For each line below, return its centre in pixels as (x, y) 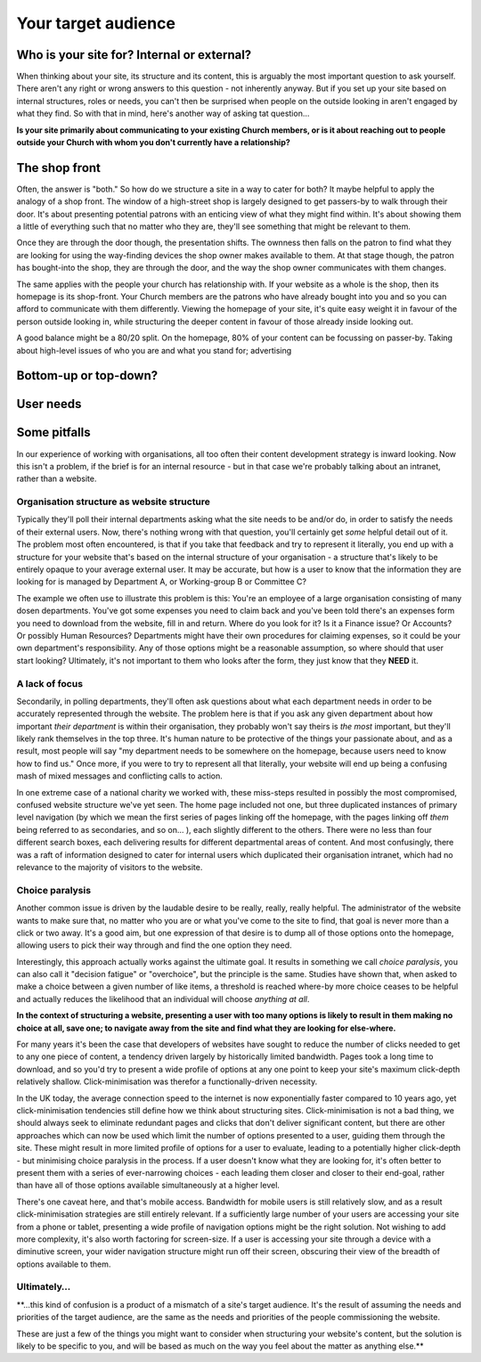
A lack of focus (50, 683)
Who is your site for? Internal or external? (134, 55)
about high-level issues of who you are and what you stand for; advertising (154, 350)
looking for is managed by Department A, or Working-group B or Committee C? (162, 582)
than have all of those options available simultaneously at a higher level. (148, 1186)
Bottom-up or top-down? (87, 375)
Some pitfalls (53, 432)
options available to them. (64, 1264)
